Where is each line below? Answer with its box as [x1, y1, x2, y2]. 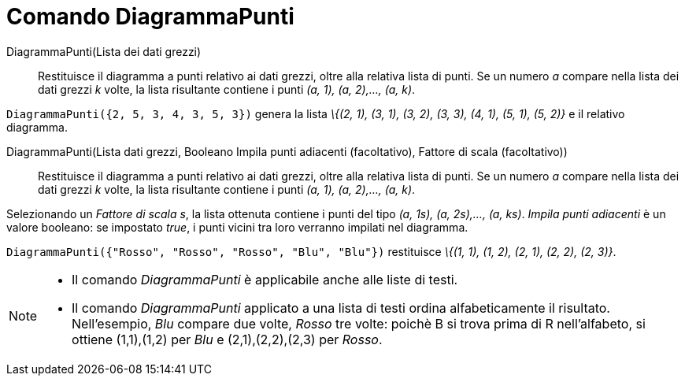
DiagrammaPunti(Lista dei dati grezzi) [6, 44, 202, 58]
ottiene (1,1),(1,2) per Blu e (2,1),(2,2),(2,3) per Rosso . [72, 331, 383, 347]
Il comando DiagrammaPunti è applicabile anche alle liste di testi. [72, 271, 458, 287]
